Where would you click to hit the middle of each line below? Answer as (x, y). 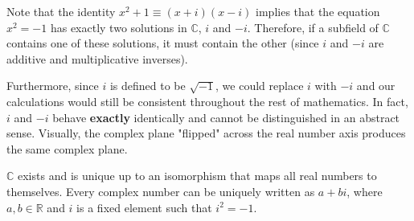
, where (365, 191)
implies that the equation (318, 11)
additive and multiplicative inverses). (97, 58)
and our (376, 86)
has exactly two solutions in (119, 27)
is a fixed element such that (144, 207)
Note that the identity (61, 11)
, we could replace (260, 86)
